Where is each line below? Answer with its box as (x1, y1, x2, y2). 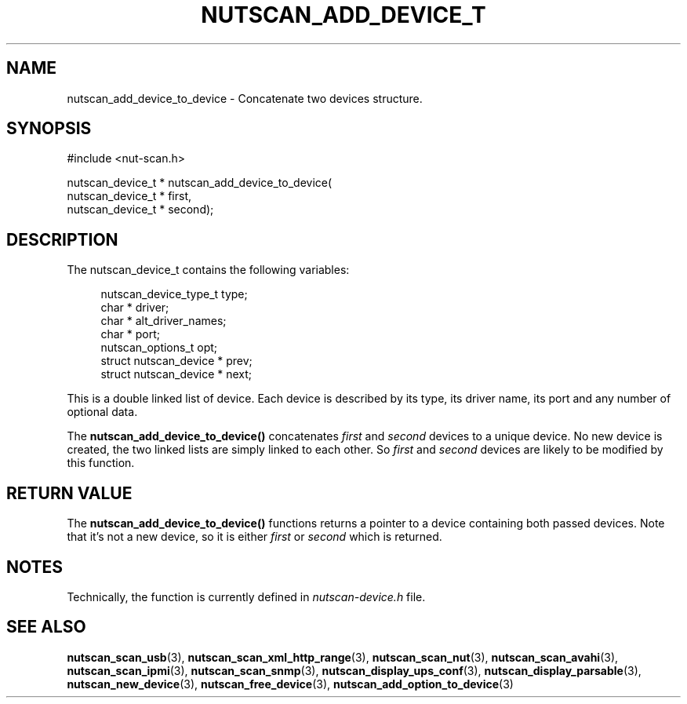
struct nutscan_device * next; (100, 367, 253, 381)
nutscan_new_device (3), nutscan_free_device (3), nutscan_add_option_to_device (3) (67, 677, 514, 691)
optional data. (67, 405, 138, 419)
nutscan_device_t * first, (67, 189, 192, 203)
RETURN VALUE (6, 483, 133, 503)
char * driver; (100, 301, 169, 315)
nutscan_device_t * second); (67, 202, 214, 217)
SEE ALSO (6, 617, 86, 637)
